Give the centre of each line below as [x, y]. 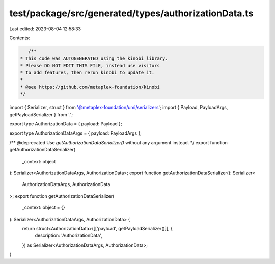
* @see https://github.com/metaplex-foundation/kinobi [90, 87]
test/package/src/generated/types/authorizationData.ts [131, 13]
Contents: [20, 38]
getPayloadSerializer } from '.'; [41, 114]
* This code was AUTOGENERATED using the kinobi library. [94, 58]
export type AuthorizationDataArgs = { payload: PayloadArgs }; [76, 133]
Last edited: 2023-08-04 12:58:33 [45, 29]
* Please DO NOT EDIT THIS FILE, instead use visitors [90, 65]
